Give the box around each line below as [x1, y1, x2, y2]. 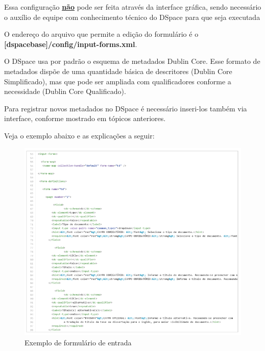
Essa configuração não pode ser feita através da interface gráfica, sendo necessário [4, 2, 261, 12]
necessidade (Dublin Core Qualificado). [4, 86, 126, 97]
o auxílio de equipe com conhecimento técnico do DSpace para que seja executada [4, 11, 260, 22]
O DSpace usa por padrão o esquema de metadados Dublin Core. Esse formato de [4, 56, 260, 66]
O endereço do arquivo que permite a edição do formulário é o [4, 29, 199, 39]
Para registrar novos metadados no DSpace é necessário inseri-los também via [4, 103, 247, 113]
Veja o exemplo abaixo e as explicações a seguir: [4, 130, 155, 141]
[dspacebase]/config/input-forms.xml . [4, 38, 137, 49]
